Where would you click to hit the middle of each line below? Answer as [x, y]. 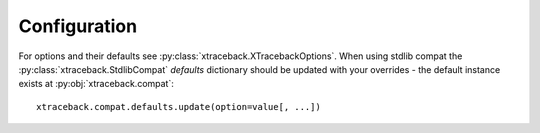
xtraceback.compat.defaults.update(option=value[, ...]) [179, 106]
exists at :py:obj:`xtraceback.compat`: [96, 84]
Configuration [78, 26]
